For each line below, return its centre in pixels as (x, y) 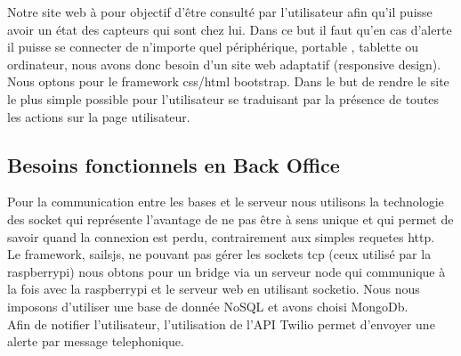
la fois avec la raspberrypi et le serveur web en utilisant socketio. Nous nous (214, 289)
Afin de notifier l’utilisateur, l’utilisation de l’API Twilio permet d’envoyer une (221, 324)
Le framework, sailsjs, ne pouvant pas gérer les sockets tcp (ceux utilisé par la (219, 254)
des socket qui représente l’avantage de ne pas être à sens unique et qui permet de (230, 218)
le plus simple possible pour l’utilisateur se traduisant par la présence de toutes (223, 98)
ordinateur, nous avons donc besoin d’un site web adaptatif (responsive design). (224, 64)
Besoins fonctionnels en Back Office (174, 164)
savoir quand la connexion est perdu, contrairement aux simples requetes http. (221, 236)
